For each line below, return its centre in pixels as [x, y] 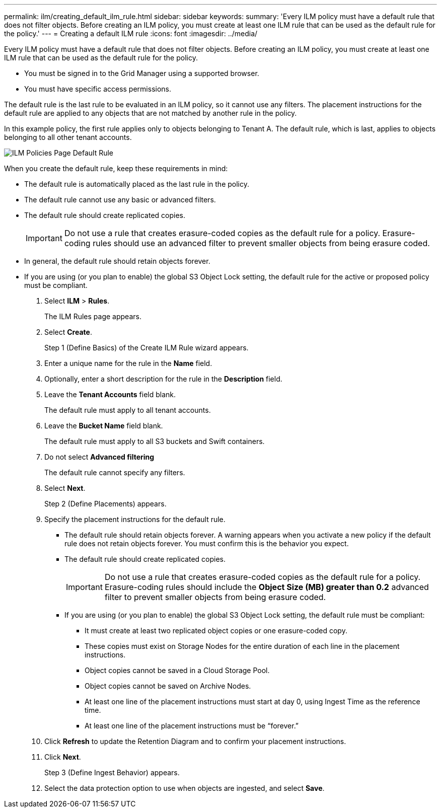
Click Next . [63, 757]
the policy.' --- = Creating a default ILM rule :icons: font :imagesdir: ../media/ [131, 33]
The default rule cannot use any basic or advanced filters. [120, 200]
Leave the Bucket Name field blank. [104, 426]
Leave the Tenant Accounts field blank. [110, 394]
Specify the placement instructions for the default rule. [135, 519]
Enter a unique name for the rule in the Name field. [128, 363]
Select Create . [68, 332]
